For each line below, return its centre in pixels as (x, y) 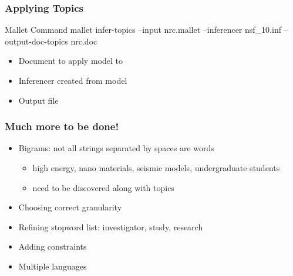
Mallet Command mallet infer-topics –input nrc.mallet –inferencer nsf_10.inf (143, 30)
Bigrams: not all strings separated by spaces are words (116, 148)
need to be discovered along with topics (103, 187)
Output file (38, 100)
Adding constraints (53, 246)
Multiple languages (53, 266)
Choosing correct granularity (70, 207)
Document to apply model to (70, 61)
